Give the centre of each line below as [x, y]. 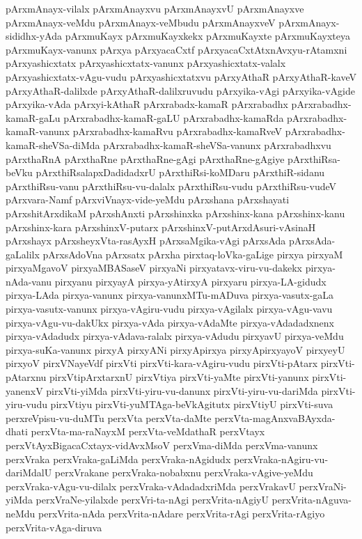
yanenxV [24, 390]
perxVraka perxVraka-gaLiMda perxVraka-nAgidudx [118, 459]
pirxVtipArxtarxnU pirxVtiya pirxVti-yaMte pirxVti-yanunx [179, 377]
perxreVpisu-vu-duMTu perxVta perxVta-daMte [109, 417]
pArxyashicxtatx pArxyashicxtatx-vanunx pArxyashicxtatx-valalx [146, 63]
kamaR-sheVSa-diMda [53, 144]
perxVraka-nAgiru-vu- [281, 459]
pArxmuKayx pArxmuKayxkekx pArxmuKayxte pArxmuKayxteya [207, 36]
